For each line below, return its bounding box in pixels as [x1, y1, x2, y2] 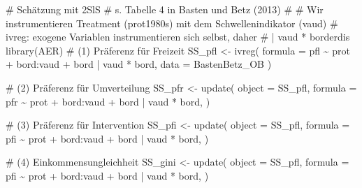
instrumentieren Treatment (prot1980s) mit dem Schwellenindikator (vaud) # [6, 15, 338, 30]
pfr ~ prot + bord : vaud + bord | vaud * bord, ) [6, 94, 210, 108]
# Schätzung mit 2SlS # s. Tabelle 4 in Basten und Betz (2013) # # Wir [6, 2, 324, 16]
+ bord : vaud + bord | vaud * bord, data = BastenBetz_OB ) [6, 57, 272, 71]
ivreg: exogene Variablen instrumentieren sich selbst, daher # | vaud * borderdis [6, 29, 350, 44]
